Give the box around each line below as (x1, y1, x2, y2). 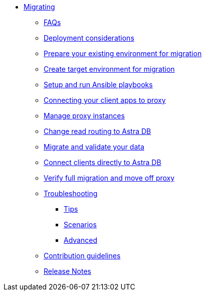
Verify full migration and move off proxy (44, 174, 175, 182)
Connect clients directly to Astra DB (44, 158, 161, 167)
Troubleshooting (44, 189, 98, 198)
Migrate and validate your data (44, 142, 144, 151)
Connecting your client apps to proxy (44, 96, 166, 104)
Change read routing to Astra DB (44, 127, 151, 135)
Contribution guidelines (44, 251, 121, 260)
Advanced (64, 236, 97, 244)
